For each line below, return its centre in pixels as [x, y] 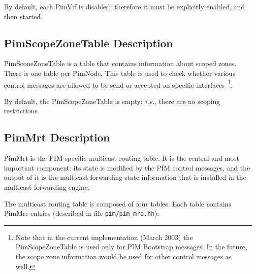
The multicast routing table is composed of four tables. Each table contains [118, 203]
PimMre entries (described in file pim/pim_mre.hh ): [81, 213]
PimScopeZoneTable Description [89, 43]
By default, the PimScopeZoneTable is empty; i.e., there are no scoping [112, 101]
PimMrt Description [57, 137]
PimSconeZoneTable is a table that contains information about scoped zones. [120, 63]
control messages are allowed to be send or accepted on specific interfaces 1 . [118, 84]
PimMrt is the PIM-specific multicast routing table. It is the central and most [122, 158]
